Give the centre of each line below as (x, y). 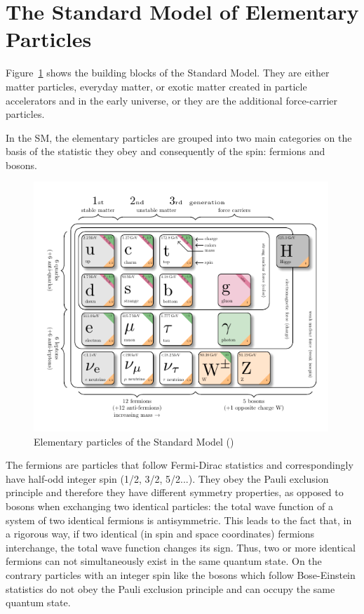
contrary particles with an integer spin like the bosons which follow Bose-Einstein (181, 574)
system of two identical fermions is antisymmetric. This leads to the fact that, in (179, 520)
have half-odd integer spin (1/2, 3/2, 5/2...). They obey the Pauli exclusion (167, 478)
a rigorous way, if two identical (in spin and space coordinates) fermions (160, 534)
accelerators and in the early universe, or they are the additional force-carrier (172, 100)
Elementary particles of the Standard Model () (134, 441)
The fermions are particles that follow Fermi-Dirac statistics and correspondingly (180, 465)
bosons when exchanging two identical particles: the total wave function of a (169, 506)
